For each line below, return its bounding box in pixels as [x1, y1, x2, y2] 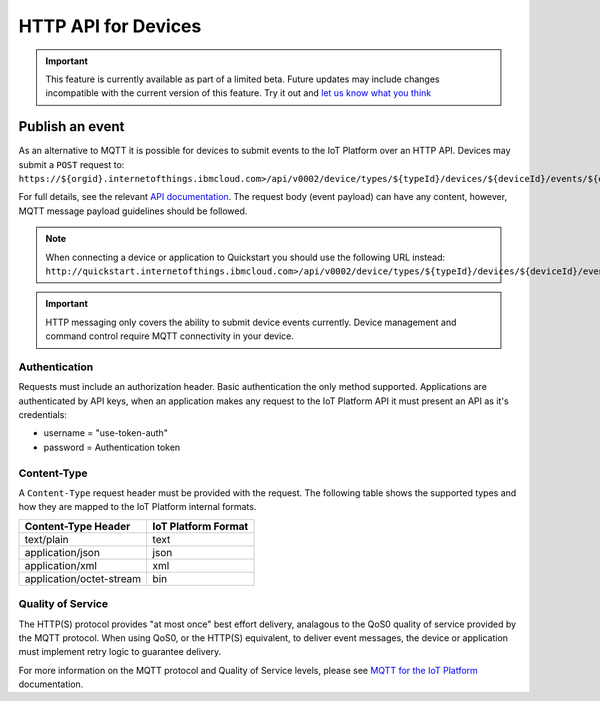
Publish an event [18, 118, 125, 135]
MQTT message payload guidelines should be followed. [18, 205, 248, 217]
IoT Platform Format [152, 519, 249, 533]
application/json [24, 545, 100, 559]
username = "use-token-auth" [43, 427, 169, 439]
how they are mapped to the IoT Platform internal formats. [18, 501, 257, 513]
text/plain [24, 532, 69, 546]
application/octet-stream [24, 571, 142, 585]
